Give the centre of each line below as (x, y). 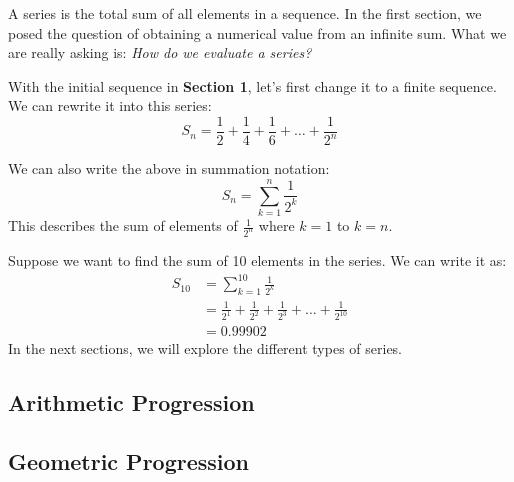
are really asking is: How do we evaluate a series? (160, 52)
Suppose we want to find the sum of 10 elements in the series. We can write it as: (257, 259)
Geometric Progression (129, 461)
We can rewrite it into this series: (110, 105)
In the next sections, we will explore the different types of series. (205, 348)
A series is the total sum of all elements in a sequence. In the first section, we (245, 13)
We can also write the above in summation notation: (169, 168)
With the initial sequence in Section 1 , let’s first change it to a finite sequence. (252, 85)
